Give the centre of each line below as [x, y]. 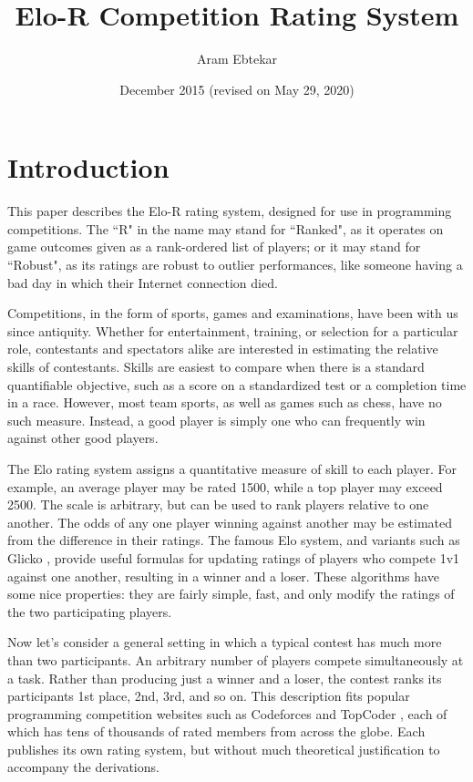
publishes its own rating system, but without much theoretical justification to [224, 749]
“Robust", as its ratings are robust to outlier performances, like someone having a [235, 265]
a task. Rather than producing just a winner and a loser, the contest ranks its [225, 678]
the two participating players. [90, 611]
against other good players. [83, 438]
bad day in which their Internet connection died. [143, 282]
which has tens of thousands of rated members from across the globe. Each [216, 731]
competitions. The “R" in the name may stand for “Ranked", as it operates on [226, 228]
